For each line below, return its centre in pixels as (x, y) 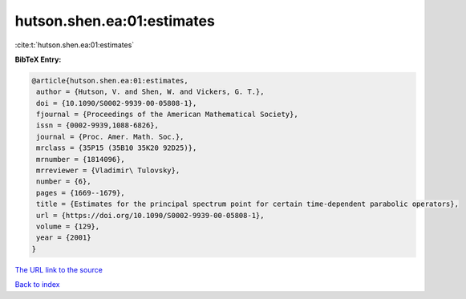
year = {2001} (64, 238)
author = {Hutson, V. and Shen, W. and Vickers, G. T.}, (150, 92)
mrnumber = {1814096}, (81, 159)
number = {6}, (64, 182)
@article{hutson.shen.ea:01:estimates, (110, 81)
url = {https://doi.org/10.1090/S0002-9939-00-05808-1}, (150, 215)
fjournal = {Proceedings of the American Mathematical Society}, (167, 115)
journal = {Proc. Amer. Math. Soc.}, (110, 137)
